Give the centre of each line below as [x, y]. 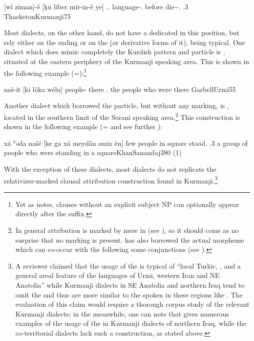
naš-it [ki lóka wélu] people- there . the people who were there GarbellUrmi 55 [120, 89]
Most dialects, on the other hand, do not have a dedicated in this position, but [122, 33]
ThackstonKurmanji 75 [37, 16]
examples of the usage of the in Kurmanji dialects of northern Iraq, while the [131, 323]
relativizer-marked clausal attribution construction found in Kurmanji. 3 [111, 180]
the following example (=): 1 [45, 72]
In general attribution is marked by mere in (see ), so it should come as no [127, 230]
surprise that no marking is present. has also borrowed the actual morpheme [130, 239]
